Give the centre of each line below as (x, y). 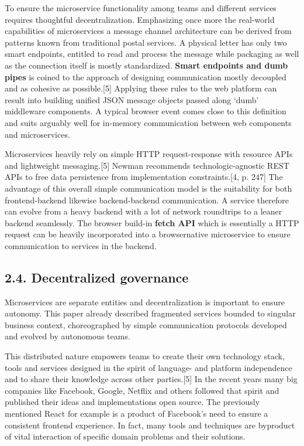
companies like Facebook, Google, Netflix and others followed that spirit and (142, 390)
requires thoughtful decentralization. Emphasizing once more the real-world (140, 19)
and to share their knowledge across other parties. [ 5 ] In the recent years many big (151, 379)
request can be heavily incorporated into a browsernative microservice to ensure (148, 234)
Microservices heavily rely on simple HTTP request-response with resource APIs (149, 154)
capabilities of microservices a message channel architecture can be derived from (148, 31)
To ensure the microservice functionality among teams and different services (141, 8)
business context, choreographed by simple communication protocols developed (146, 324)
